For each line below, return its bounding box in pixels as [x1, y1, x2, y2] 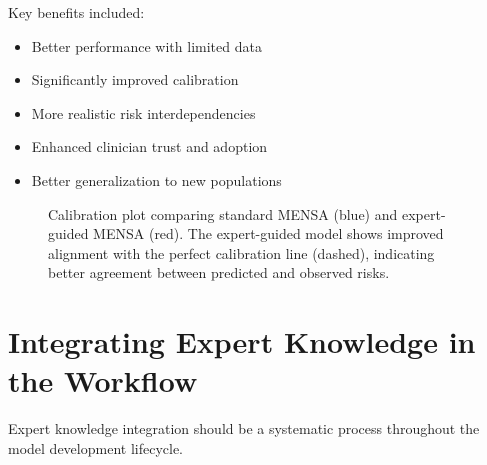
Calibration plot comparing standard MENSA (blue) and [48, 203, 398, 224]
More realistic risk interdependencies [31, 102, 256, 123]
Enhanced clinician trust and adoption [31, 136, 268, 157]
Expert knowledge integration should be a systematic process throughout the [8, 418, 480, 439]
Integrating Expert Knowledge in [8, 321, 476, 362]
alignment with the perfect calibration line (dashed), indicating [48, 242, 435, 263]
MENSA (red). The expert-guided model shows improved [93, 223, 444, 244]
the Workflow [8, 360, 198, 401]
